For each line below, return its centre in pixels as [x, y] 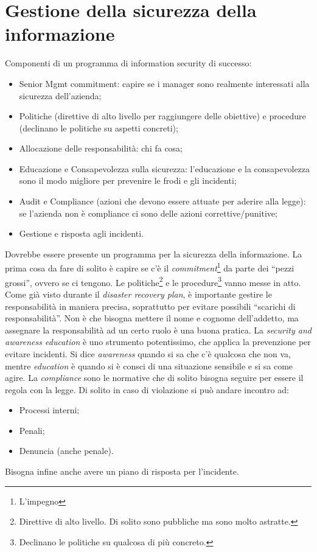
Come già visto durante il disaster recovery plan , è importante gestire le [138, 294]
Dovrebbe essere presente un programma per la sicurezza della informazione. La [154, 253]
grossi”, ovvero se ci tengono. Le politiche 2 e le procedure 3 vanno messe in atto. [153, 281]
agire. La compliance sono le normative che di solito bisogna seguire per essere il [154, 378]
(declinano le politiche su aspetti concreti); [99, 128]
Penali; [32, 430]
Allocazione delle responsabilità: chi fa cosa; [101, 148]
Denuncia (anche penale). [66, 451]
